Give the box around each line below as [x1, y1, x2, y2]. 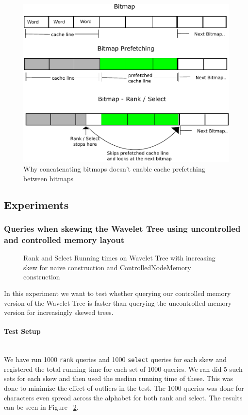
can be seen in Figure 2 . [4, 402, 79, 412]
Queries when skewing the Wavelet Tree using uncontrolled [4, 222, 241, 234]
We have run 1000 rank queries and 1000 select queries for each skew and [4, 354, 227, 364]
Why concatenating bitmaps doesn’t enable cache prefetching [23, 164, 205, 174]
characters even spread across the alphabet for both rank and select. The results [4, 392, 243, 402]
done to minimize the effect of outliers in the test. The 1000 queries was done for [4, 382, 244, 393]
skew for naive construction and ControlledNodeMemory [23, 262, 191, 272]
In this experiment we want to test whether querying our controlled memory [4, 288, 231, 298]
